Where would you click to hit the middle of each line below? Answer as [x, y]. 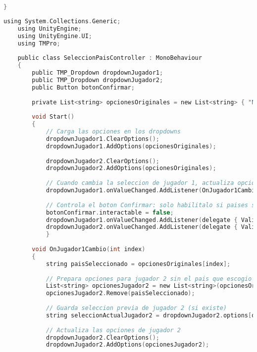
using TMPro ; [39, 43]
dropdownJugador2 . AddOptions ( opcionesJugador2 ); [128, 345]
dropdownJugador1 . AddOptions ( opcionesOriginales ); [131, 146]
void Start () [53, 117]
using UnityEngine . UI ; [55, 36]
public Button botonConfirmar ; [83, 87]
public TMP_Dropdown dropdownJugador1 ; [98, 73]
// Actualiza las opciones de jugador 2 [113, 330]
